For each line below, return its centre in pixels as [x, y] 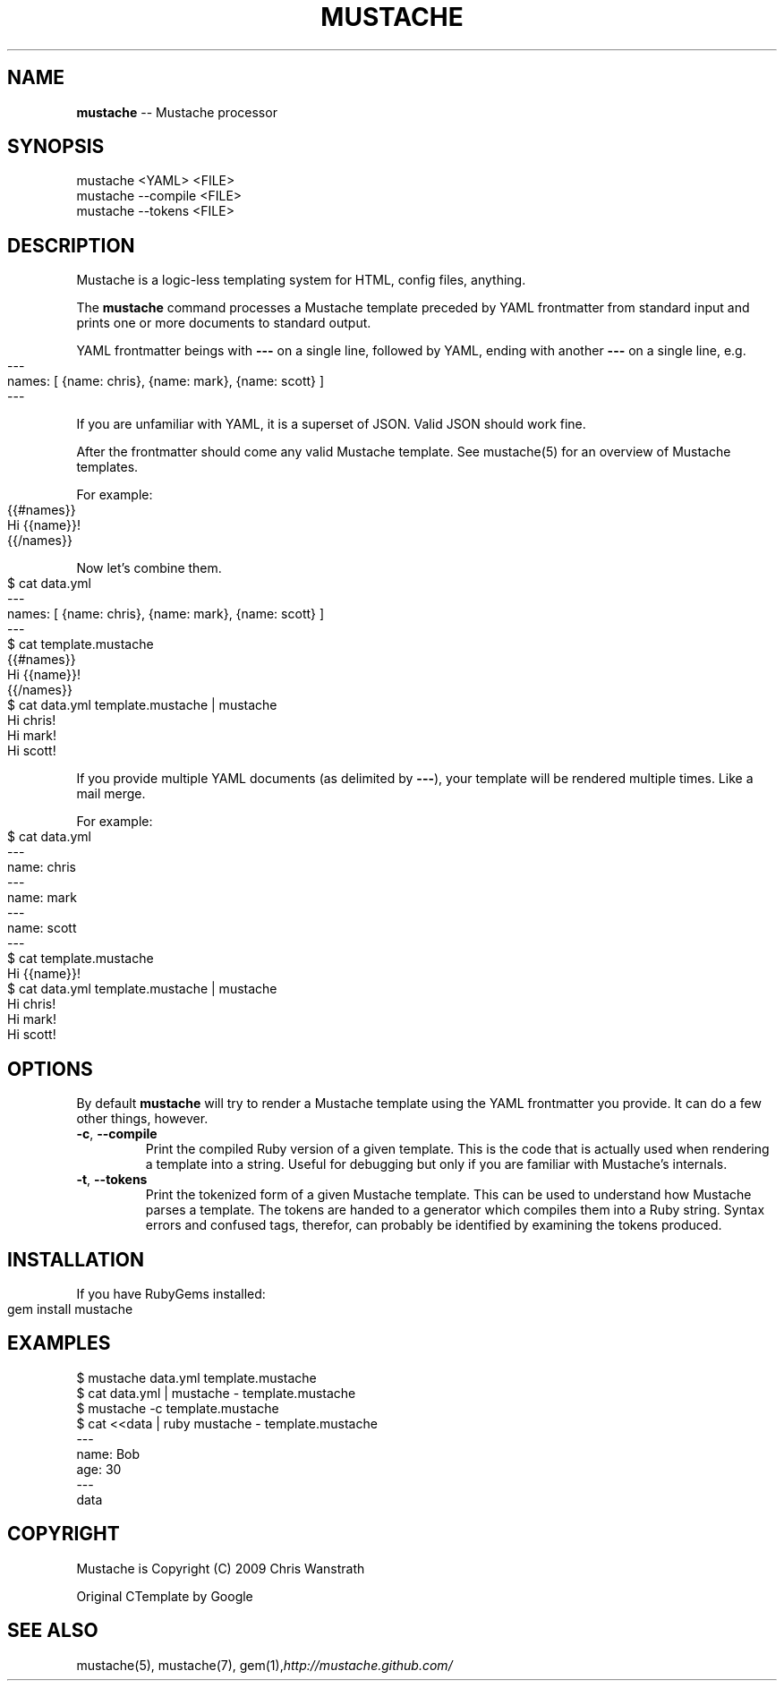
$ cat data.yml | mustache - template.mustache [216, 1393]
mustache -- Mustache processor [177, 112]
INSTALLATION [76, 1259]
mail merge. [111, 794]
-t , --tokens [112, 1180]
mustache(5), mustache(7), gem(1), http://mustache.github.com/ [264, 1665]
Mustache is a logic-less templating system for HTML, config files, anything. [301, 280]
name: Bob [108, 1454]
